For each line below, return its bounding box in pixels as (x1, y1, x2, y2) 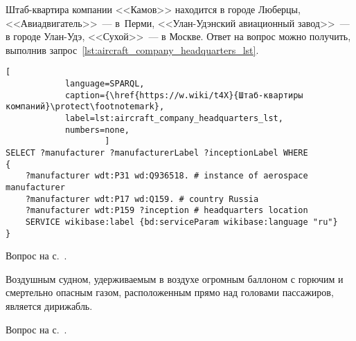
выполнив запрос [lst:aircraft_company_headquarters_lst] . (6, 42, 259, 57)
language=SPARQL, (64, 79, 145, 89)
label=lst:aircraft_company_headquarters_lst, (64, 113, 283, 123)
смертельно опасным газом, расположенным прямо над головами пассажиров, (6, 285, 334, 299)
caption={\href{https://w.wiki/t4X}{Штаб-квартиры (64, 90, 303, 100)
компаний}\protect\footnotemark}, (6, 102, 165, 112)
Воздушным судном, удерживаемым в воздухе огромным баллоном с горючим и (6, 271, 344, 286)
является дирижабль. (6, 299, 93, 313)
